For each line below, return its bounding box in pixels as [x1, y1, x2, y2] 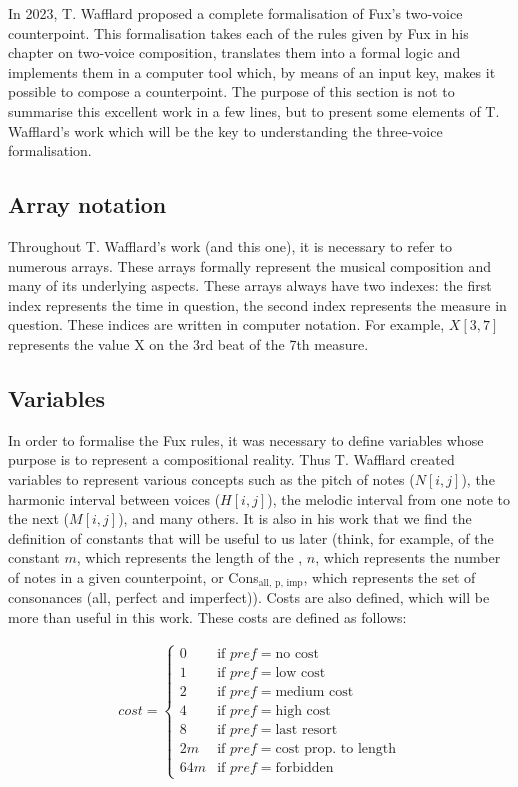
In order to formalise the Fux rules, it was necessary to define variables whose [8, 429, 484, 450]
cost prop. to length [275, 741, 397, 756]
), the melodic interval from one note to [267, 488, 510, 509]
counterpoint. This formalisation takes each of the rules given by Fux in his [8, 22, 469, 43]
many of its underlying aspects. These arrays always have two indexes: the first [8, 275, 492, 296]
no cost [275, 646, 320, 661]
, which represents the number [315, 547, 501, 568]
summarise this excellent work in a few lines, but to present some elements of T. [8, 100, 500, 121]
